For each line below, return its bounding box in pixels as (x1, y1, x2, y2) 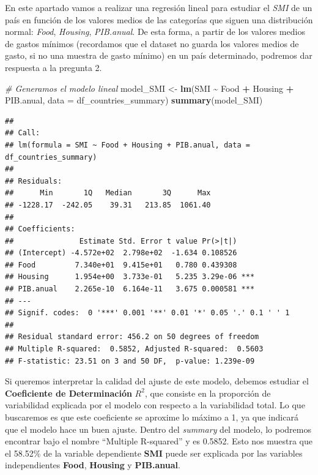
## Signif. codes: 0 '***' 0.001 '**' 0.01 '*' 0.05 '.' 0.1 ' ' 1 (5, 309, 290, 318)
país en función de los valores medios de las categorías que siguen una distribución (5, 13, 313, 26)
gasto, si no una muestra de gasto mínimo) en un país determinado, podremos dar (5, 49, 312, 62)
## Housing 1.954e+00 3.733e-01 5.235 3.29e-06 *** (5, 272, 255, 282)
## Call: (5, 129, 40, 138)
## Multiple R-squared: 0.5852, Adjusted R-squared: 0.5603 (5, 345, 264, 354)
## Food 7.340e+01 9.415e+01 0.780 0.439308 (5, 260, 237, 269)
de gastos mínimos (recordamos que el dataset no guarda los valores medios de (5, 37, 299, 50)
